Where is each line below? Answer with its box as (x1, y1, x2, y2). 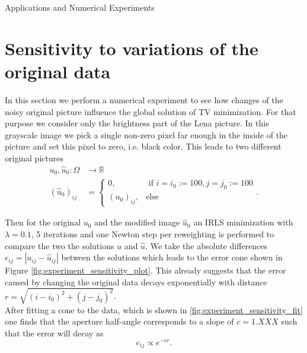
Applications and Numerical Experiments (5, 1, 155, 13)
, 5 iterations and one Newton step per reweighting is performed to (31, 227, 274, 240)
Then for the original (5, 216, 81, 228)
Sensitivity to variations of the (5, 36, 258, 60)
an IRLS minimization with (193, 216, 293, 228)
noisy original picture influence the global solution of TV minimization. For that (5, 105, 296, 117)
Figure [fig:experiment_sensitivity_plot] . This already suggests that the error (5, 264, 286, 276)
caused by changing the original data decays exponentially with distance (5, 275, 267, 288)
